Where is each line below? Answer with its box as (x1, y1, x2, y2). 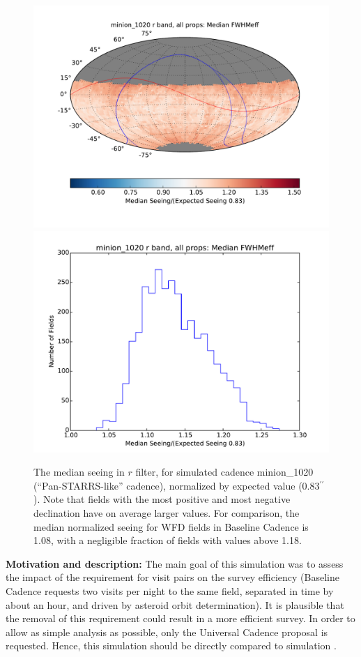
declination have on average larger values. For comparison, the (33, 505, 300, 520)
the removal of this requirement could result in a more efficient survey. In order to (6, 611, 355, 626)
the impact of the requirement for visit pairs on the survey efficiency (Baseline (6, 570, 339, 584)
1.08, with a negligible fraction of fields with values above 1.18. (33, 533, 302, 547)
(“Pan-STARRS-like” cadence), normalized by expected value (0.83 (33, 478, 320, 492)
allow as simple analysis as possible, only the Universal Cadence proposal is (6, 624, 328, 639)
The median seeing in (33, 465, 125, 479)
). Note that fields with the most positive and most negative (33, 492, 291, 506)
